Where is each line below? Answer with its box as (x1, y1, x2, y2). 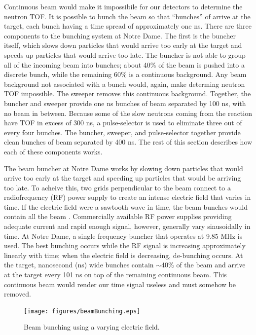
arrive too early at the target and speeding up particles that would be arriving (4, 173, 241, 183)
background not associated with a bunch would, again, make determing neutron (4, 78, 245, 89)
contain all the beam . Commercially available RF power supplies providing (4, 211, 232, 222)
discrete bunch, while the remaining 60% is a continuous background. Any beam (4, 69, 247, 79)
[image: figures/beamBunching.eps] (24, 307, 141, 315)
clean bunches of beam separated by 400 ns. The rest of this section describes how (4, 137, 253, 147)
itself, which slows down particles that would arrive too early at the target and (4, 40, 242, 50)
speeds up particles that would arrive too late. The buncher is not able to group (4, 49, 246, 60)
